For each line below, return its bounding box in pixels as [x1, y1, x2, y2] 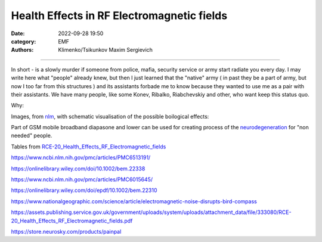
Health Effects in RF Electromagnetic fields [11, 9, 228, 22]
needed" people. [11, 132, 52, 139]
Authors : [11, 46, 34, 54]
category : [11, 38, 36, 45]
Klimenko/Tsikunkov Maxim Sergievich [58, 46, 153, 54]
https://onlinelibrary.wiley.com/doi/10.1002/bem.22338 [11, 165, 145, 172]
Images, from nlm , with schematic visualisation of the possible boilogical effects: [11, 113, 209, 120]
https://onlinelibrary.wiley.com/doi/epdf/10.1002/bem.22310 [11, 187, 157, 194]
